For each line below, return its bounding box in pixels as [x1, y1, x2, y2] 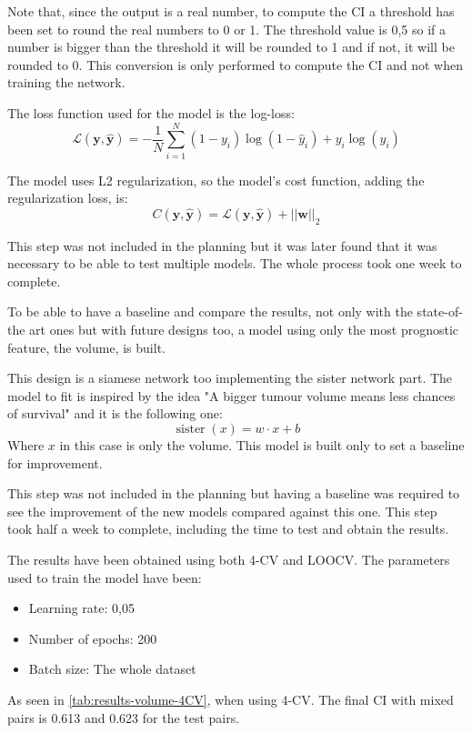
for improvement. [7, 453, 103, 472]
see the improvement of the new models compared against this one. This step [7, 501, 437, 520]
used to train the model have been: [7, 567, 202, 587]
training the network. [7, 73, 126, 92]
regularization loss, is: [7, 188, 128, 207]
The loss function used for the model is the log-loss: [7, 103, 295, 122]
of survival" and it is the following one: [7, 404, 223, 423]
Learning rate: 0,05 [28, 598, 135, 618]
